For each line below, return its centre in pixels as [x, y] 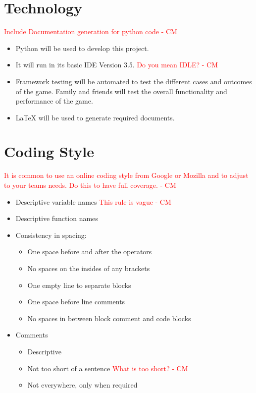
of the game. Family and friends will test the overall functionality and [121, 91]
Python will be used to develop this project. [82, 48]
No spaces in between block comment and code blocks [109, 318]
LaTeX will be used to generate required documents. [95, 117]
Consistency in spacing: [51, 235]
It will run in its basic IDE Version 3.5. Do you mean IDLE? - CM [117, 65]
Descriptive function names [57, 218]
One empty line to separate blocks [79, 285]
